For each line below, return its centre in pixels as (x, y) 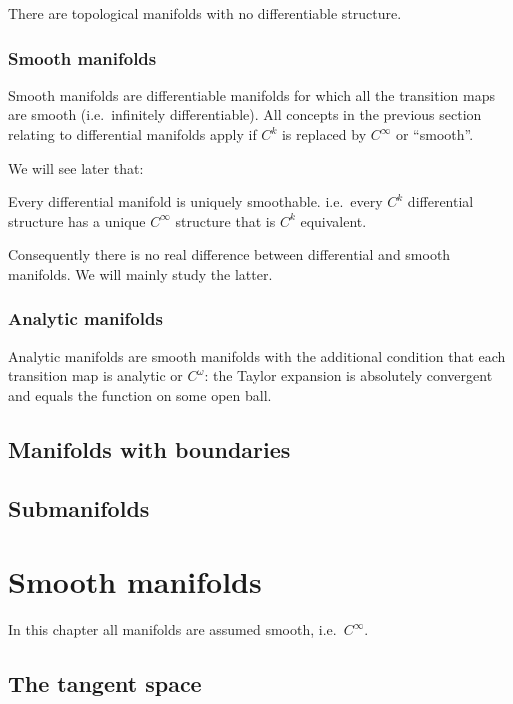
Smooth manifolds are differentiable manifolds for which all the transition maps (252, 94)
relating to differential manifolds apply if (132, 134)
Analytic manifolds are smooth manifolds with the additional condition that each (257, 355)
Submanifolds (79, 507)
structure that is (225, 220)
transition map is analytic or (95, 375)
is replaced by (324, 134)
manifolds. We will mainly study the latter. (140, 273)
